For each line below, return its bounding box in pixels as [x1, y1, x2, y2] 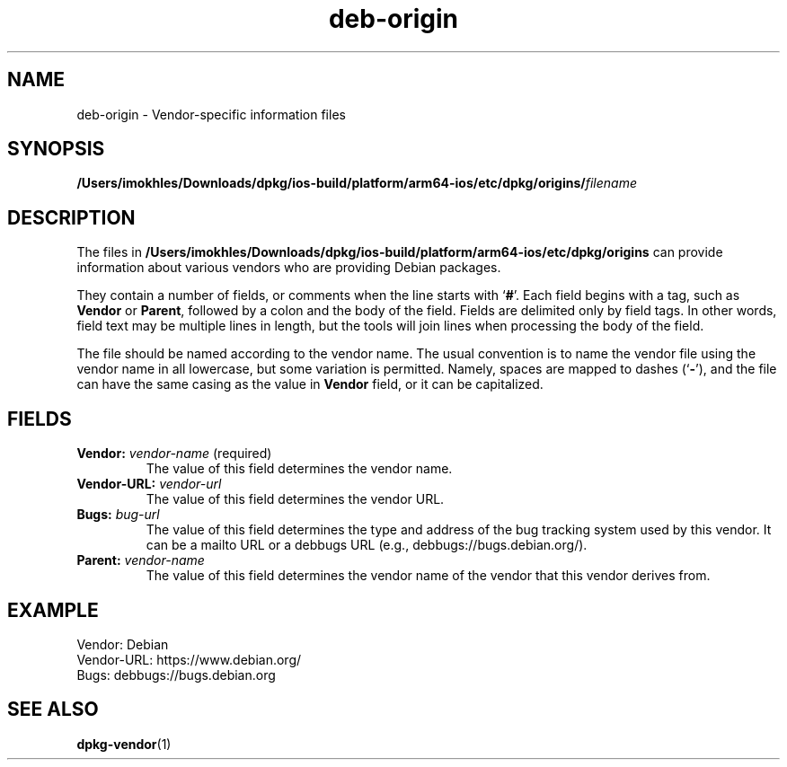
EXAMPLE [7, 598, 99, 622]
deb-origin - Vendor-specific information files [76, 106, 346, 122]
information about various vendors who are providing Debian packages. [76, 260, 501, 276]
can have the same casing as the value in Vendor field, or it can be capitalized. [76, 376, 544, 392]
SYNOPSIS [7, 137, 105, 161]
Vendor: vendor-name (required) [76, 445, 272, 462]
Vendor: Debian [76, 636, 169, 652]
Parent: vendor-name [76, 552, 205, 569]
